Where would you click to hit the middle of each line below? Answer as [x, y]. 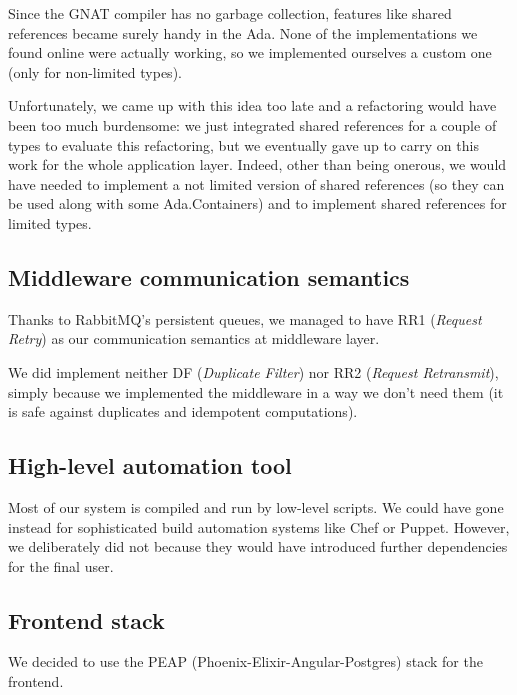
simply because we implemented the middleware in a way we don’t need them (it [256, 391]
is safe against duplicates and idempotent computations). [183, 411]
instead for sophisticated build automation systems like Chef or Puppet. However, [259, 526]
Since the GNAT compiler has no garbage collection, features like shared [230, 13]
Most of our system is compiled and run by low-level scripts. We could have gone [256, 506]
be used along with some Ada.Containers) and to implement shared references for [257, 203]
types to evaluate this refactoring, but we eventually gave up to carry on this [243, 144]
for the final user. [61, 565]
